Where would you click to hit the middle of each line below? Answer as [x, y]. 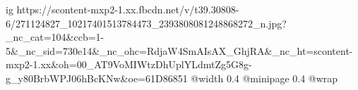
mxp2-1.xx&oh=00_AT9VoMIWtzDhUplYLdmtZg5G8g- [129, 64]
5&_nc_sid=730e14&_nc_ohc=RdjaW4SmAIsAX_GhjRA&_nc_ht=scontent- [179, 50]
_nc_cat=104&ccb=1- [55, 37]
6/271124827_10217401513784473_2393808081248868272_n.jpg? [146, 23]
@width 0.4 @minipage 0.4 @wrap [264, 78]
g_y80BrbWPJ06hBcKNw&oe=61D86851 [97, 78]
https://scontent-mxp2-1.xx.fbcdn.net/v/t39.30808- [128, 9]
